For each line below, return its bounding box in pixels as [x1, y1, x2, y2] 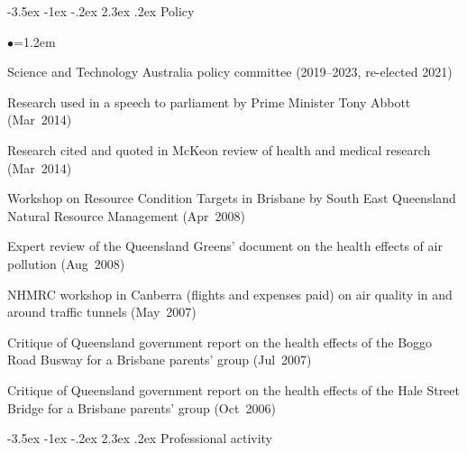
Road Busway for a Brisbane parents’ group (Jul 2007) [7, 350, 312, 369]
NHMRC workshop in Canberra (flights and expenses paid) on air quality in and [7, 284, 453, 303]
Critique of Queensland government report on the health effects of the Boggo [7, 332, 433, 351]
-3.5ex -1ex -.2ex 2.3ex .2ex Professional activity [7, 429, 273, 448]
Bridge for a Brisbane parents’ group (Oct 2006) [7, 398, 276, 417]
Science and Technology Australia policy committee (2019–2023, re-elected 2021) [7, 62, 453, 81]
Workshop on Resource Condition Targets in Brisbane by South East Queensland [7, 189, 456, 208]
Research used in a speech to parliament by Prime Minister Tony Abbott [7, 92, 411, 111]
